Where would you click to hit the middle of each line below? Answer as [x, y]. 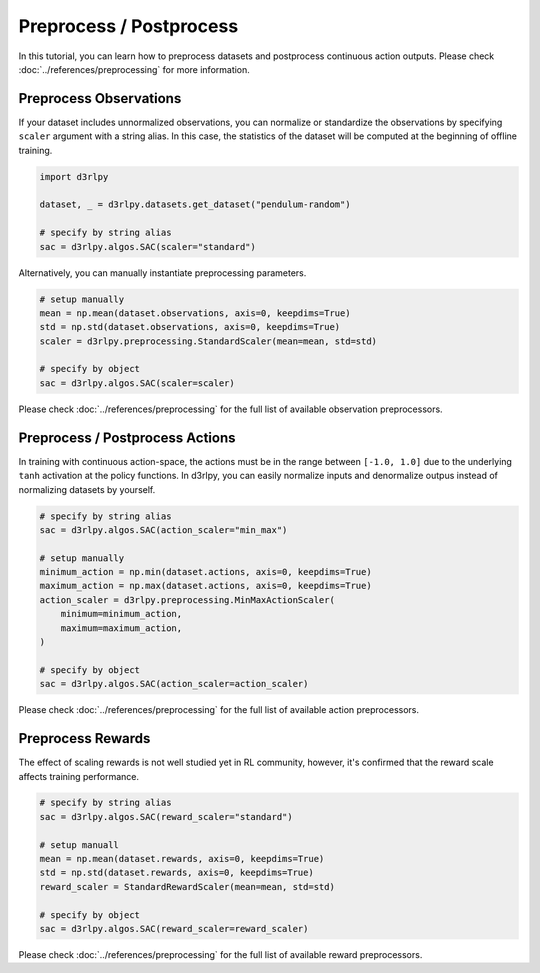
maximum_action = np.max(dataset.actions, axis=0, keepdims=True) [205, 586]
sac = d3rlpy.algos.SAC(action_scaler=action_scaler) [174, 684]
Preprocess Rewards [84, 738]
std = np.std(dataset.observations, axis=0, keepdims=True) [190, 327]
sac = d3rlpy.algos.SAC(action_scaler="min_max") [163, 529]
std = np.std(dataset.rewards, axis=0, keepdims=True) [176, 873]
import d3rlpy [74, 176]
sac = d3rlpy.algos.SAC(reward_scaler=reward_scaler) [174, 928]
